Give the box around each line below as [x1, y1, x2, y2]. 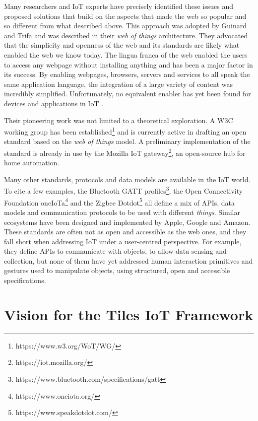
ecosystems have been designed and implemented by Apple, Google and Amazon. [4, 216, 251, 227]
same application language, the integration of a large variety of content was [4, 78, 233, 89]
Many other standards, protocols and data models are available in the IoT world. [4, 174, 251, 184]
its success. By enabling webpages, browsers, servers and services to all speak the [4, 69, 250, 79]
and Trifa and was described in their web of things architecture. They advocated [4, 30, 248, 40]
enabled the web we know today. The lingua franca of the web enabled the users [4, 49, 248, 60]
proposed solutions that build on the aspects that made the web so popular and [4, 10, 247, 21]
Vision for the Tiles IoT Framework [4, 304, 254, 324]
